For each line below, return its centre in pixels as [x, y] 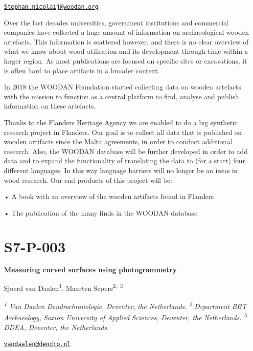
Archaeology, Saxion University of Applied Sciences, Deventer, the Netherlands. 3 [126, 317]
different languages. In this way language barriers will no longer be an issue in [121, 170]
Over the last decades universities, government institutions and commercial [116, 22]
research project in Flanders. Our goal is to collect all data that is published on [123, 132]
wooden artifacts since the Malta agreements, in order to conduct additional [118, 142]
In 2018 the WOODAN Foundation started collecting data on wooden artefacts [123, 87]
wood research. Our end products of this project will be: [88, 180]
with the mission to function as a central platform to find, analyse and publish [122, 96]
